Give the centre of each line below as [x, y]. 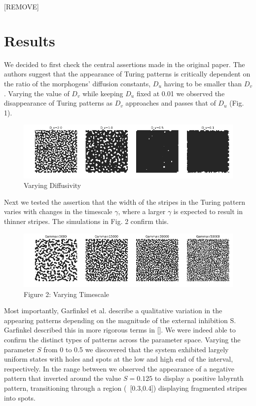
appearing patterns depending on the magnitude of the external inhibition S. [120, 320]
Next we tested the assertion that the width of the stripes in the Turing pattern [125, 202]
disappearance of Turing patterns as [58, 103]
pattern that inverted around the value [63, 378]
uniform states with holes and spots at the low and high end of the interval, [119, 359]
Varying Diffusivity [53, 185]
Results [30, 40]
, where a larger [142, 211]
